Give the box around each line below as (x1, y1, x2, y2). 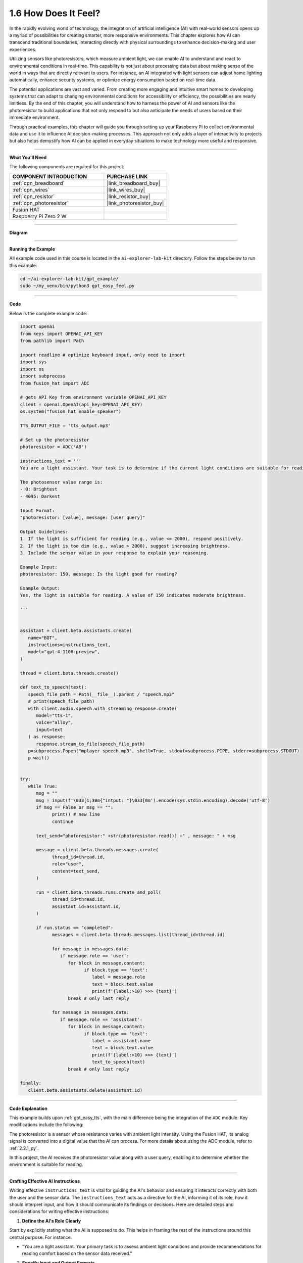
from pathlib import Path (20, 338, 84, 344)
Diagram (9, 229, 28, 235)
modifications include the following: (9, 1122, 83, 1128)
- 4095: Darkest (20, 493, 61, 499)
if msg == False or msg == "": (36, 805, 114, 810)
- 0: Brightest (20, 487, 58, 492)
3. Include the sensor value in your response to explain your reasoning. (20, 550, 210, 556)
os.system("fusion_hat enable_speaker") (20, 409, 121, 414)
